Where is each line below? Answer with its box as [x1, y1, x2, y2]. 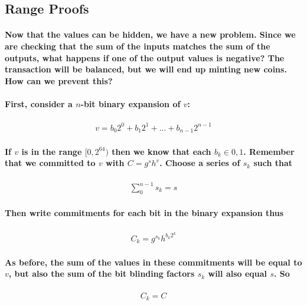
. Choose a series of [159, 157, 240, 169]
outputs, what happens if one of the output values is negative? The [5, 51, 285, 64]
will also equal [208, 267, 267, 280]
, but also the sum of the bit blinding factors [8, 267, 195, 280]
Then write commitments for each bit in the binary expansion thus [5, 207, 284, 219]
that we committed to [5, 157, 96, 169]
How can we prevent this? [5, 74, 113, 87]
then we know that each [112, 145, 211, 157]
